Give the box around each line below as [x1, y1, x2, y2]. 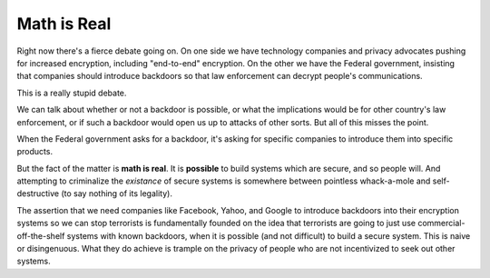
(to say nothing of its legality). [60, 188, 172, 199]
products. [16, 146, 54, 157]
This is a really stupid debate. [16, 87, 127, 98]
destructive [16, 188, 59, 199]
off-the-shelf [16, 230, 65, 241]
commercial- [417, 218, 465, 229]
